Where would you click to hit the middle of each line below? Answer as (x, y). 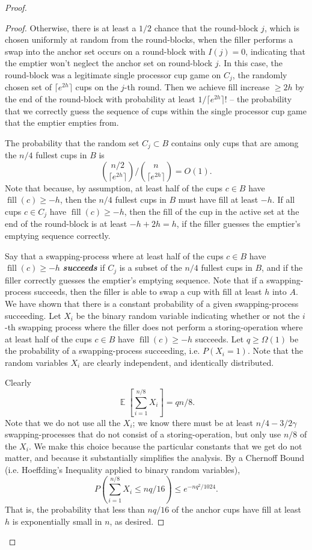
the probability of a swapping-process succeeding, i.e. (102, 351)
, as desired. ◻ (137, 521)
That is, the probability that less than (75, 509)
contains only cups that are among (235, 142)
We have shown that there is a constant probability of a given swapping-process (152, 303)
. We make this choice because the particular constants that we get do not (165, 446)
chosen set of (28, 87)
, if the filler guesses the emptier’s (238, 224)
